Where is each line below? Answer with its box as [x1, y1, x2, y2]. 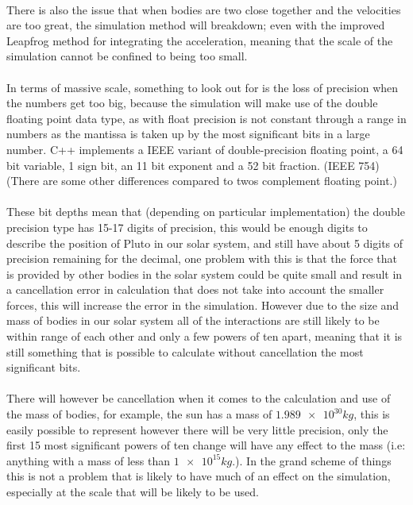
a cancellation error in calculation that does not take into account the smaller [6, 281, 384, 298]
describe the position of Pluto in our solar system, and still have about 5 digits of [6, 234, 403, 251]
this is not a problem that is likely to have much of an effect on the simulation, [6, 468, 391, 484]
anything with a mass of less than [6, 452, 171, 468]
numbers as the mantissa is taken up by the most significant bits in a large [6, 125, 370, 142]
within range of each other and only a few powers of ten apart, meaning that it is [6, 328, 403, 345]
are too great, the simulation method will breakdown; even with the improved [6, 17, 385, 33]
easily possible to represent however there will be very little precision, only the [6, 421, 388, 438]
